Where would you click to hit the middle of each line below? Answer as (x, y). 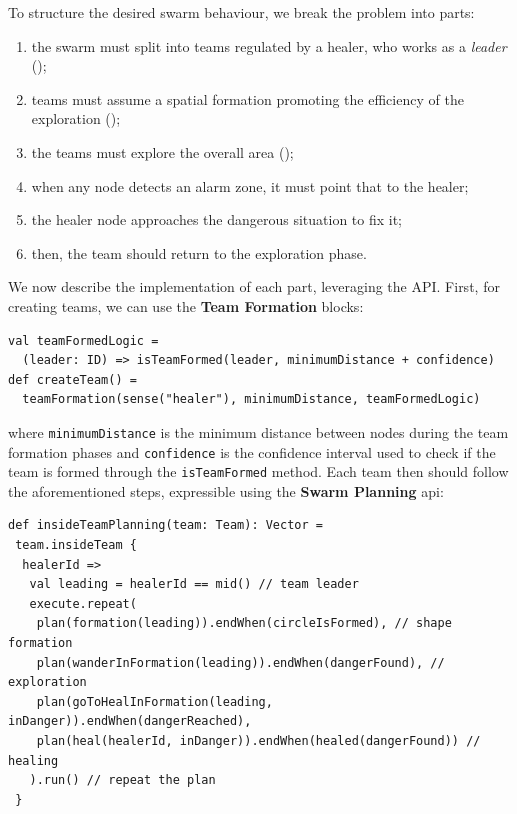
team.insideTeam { (76, 545)
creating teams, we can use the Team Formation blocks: (186, 305)
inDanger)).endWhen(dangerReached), (130, 721)
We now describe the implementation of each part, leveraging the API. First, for (254, 286)
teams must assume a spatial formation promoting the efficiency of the (247, 98)
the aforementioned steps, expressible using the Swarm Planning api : (226, 490)
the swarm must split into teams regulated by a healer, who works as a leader (269, 45)
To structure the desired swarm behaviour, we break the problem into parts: (241, 12)
